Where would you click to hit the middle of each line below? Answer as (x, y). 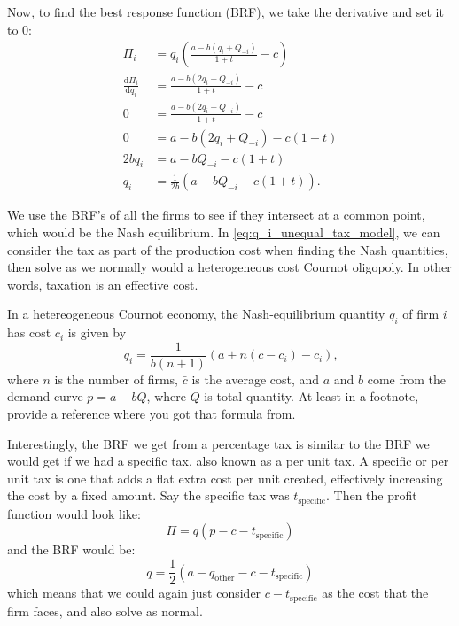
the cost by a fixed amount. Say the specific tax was (148, 495)
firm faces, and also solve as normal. (105, 611)
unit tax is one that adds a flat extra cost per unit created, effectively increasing (225, 478)
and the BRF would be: (71, 549)
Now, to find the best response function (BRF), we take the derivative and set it (226, 12)
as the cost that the (375, 593)
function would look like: (74, 513)
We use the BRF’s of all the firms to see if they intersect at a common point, (216, 215)
